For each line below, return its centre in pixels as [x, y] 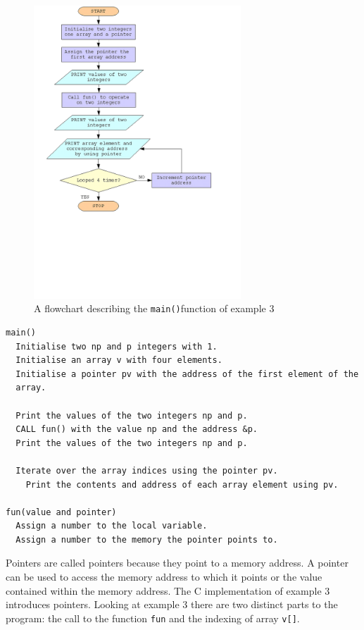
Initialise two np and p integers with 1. [117, 346]
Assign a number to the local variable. [112, 526]
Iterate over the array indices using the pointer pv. [147, 470]
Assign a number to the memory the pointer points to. [147, 539]
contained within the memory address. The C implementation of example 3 [168, 590]
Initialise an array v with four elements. [119, 360]
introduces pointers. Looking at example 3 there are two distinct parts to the [172, 604]
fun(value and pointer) [61, 512]
